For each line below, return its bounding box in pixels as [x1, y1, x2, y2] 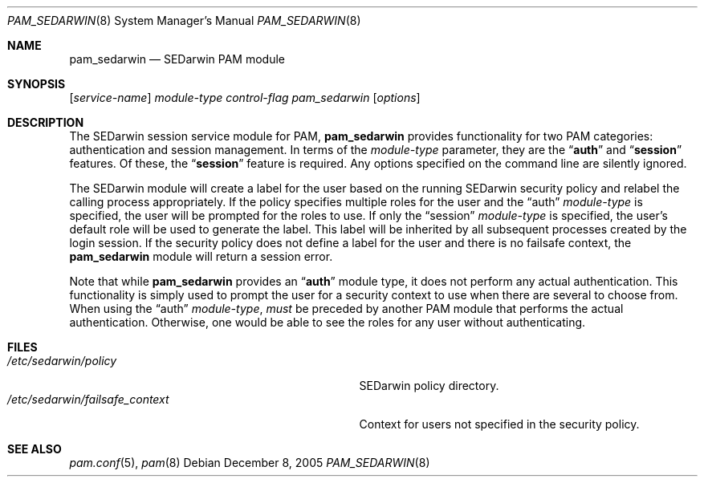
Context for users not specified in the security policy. [359, 417, 640, 431]
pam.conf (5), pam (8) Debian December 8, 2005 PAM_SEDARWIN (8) [69, 456, 430, 469]
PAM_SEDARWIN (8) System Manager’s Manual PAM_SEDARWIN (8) [7, 14, 361, 27]
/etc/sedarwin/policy [7, 354, 117, 367]
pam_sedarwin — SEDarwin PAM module [69, 52, 285, 66]
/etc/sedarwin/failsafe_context [7, 392, 169, 406]
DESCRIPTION [7, 116, 84, 129]
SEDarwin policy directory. [359, 379, 499, 392]
